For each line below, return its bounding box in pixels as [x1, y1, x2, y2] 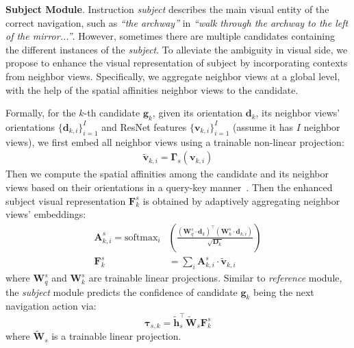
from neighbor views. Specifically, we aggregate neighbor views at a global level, [5, 69, 340, 83]
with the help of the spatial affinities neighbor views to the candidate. [5, 82, 299, 97]
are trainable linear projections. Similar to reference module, [88, 271, 342, 285]
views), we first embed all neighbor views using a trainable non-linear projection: [5, 134, 344, 149]
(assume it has [233, 119, 294, 134]
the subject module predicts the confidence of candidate [5, 284, 238, 299]
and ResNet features [101, 119, 187, 134]
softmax [125, 232, 158, 243]
